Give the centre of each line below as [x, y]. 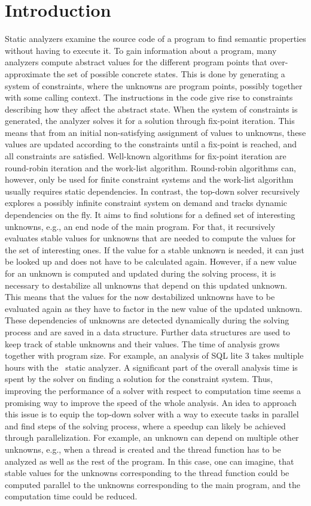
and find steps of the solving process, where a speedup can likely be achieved [145, 425]
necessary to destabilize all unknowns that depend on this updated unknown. [146, 285]
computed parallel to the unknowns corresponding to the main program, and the [153, 484]
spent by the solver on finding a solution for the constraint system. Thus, [139, 379]
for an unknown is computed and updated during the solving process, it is [141, 273]
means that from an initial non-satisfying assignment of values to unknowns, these [155, 132]
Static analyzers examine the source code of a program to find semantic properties [155, 39]
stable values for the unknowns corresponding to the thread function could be [147, 473]
